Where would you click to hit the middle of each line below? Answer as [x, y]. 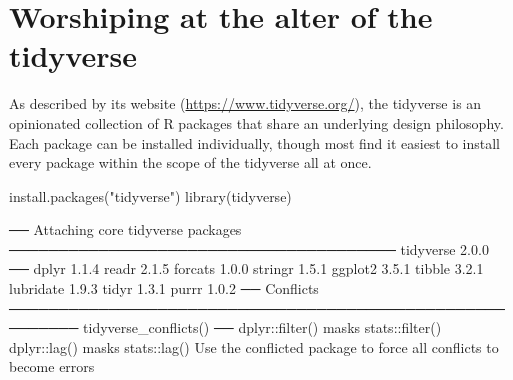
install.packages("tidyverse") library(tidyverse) [150, 195]
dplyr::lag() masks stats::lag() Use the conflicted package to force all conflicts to [254, 346]
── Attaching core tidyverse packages [125, 229]
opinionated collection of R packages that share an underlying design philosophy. [256, 122]
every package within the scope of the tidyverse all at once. [190, 162]
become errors [52, 366]
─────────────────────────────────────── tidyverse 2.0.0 [249, 248]
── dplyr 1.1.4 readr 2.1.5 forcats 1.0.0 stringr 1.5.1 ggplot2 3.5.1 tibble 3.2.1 [246, 268]
